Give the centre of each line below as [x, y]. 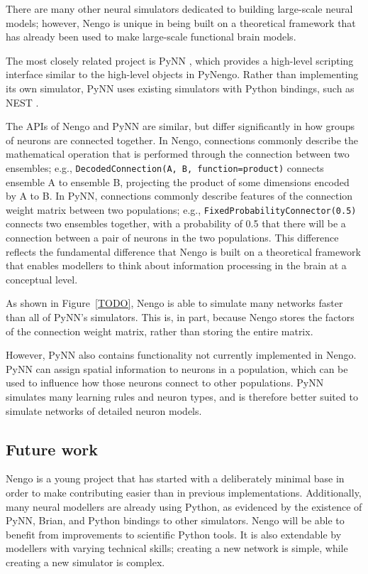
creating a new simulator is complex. [85, 562]
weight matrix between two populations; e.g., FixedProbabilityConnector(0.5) [181, 209]
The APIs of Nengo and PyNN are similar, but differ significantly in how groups [180, 126]
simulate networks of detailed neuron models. [104, 410]
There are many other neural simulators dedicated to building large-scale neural [179, 9]
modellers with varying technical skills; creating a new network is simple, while [177, 548]
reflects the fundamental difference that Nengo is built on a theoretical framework [183, 251]
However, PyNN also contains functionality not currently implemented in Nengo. [181, 355]
